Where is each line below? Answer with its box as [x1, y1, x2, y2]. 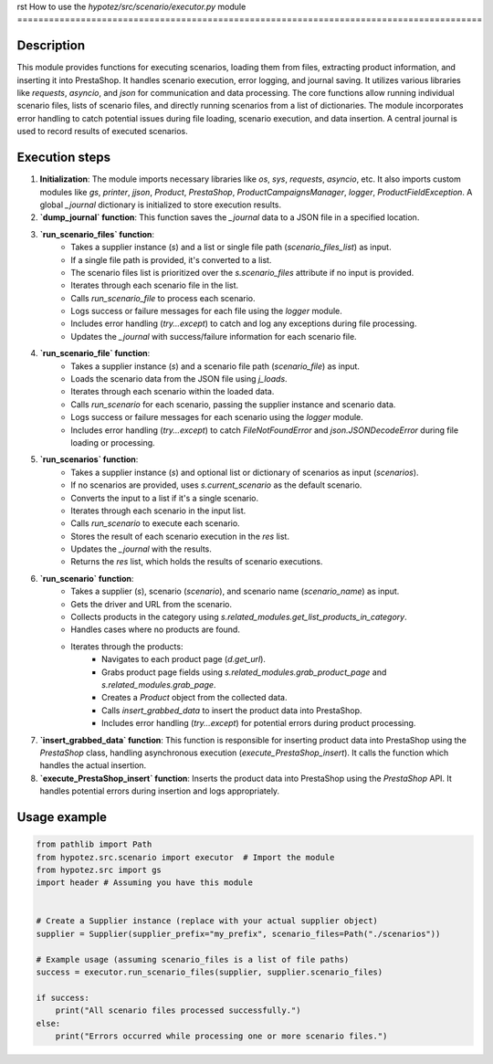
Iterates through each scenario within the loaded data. [70, 386, 275, 397]
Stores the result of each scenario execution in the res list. [70, 531, 289, 542]
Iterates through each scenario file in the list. [70, 279, 239, 291]
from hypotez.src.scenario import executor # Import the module [36, 852, 335, 862]
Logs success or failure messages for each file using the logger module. [70, 306, 342, 317]
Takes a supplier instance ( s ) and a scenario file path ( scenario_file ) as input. [70, 361, 361, 372]
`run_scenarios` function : [39, 454, 139, 465]
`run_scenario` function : [39, 573, 134, 584]
